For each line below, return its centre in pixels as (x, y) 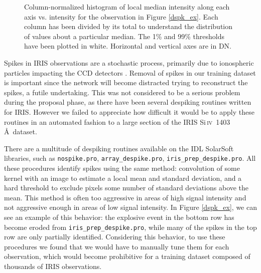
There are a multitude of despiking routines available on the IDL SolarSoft (119, 148)
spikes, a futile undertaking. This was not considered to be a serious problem (122, 92)
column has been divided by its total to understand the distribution (128, 26)
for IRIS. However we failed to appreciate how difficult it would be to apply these (129, 111)
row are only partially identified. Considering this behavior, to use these (115, 237)
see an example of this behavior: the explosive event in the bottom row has (119, 217)
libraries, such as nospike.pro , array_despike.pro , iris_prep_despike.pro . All (130, 158)
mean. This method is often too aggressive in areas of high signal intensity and (125, 197)
